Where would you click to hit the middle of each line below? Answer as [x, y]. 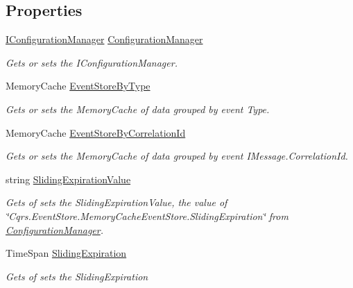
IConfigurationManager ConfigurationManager [104, 39]
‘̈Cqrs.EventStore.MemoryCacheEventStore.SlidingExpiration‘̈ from [147, 215]
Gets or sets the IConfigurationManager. [92, 62]
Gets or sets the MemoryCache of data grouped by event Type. [138, 109]
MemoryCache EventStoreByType [78, 86]
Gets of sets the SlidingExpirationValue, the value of [117, 202]
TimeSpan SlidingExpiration [66, 253]
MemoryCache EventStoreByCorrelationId [96, 132]
